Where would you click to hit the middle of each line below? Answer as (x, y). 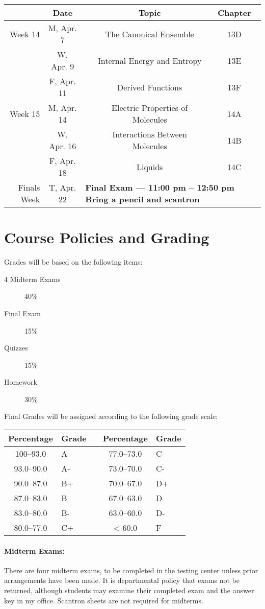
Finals (29, 187)
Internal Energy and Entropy (150, 60)
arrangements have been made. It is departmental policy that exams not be (122, 580)
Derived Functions (150, 87)
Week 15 (25, 113)
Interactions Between (150, 134)
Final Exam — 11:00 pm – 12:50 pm (160, 187)
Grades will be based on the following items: (73, 262)
